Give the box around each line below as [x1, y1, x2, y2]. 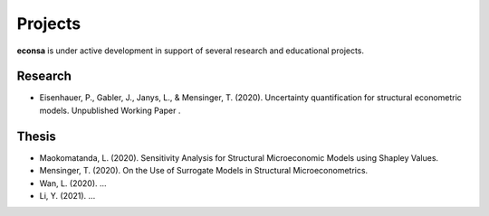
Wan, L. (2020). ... [39, 177, 108, 189]
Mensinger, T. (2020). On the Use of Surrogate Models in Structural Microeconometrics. [39, 165, 369, 176]
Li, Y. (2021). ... [39, 190, 96, 201]
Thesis [16, 128, 56, 144]
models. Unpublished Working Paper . [39, 105, 181, 116]
